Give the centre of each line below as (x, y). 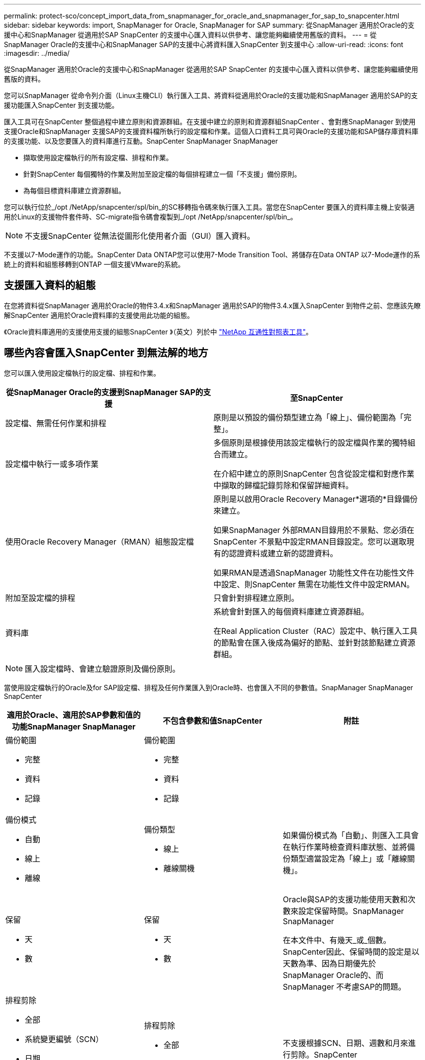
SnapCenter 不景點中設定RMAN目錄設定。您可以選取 (310, 541)
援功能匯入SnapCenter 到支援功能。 (61, 105)
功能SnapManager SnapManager (74, 726)
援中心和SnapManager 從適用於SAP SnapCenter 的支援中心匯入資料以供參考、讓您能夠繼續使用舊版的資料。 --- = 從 (190, 35)
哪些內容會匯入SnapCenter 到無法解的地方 (106, 353)
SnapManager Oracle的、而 (333, 975)
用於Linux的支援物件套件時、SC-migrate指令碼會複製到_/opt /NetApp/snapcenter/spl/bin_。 (151, 217)
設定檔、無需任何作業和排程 (56, 423)
